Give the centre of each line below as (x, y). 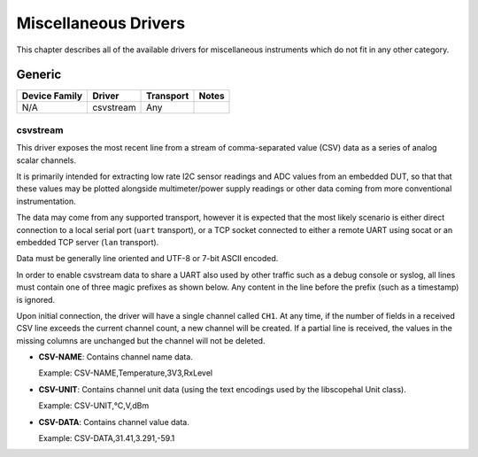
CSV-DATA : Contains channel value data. (114, 422)
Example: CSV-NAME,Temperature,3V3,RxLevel (125, 373)
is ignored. (36, 299)
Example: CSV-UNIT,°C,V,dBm (94, 406)
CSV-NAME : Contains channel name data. (116, 357)
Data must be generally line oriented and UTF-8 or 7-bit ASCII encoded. (147, 259)
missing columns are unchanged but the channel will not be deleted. (141, 340)
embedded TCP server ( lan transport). (88, 242)
